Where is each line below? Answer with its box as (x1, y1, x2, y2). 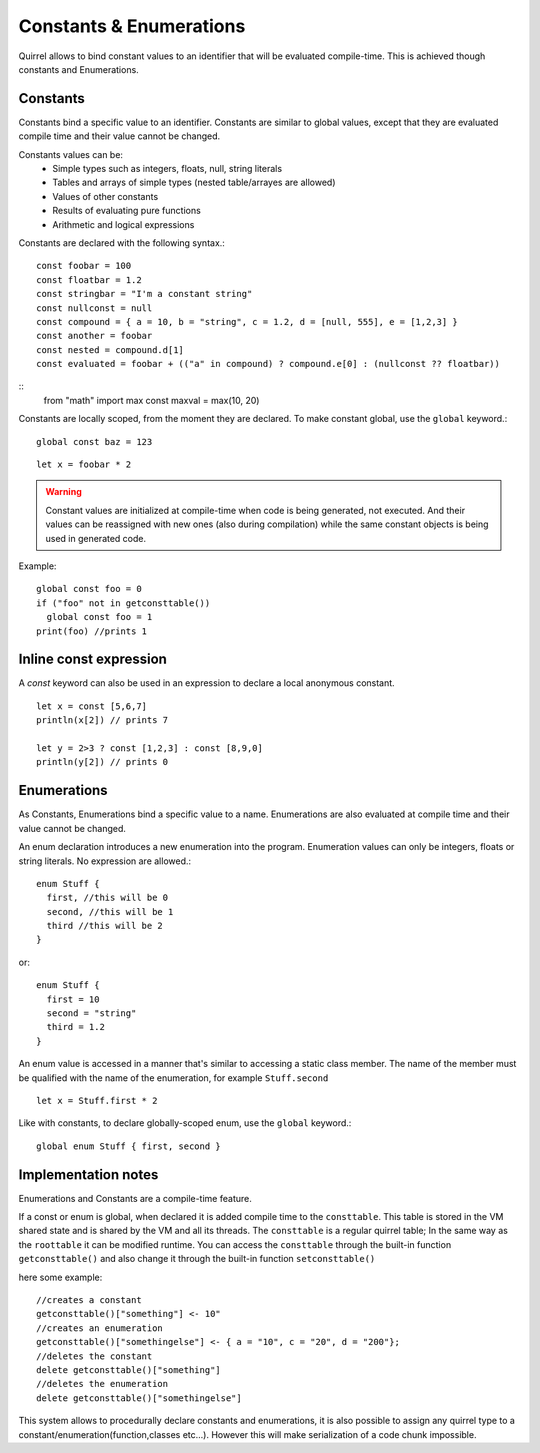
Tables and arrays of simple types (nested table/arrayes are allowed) (52, 176, 336, 189)
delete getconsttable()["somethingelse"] (36, 1392, 242, 1404)
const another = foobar (36, 330, 153, 342)
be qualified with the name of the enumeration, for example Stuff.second (18, 1071, 329, 1084)
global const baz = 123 (36, 436, 153, 447)
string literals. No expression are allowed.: (18, 855, 192, 867)
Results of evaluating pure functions (52, 205, 202, 217)
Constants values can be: (18, 148, 124, 160)
